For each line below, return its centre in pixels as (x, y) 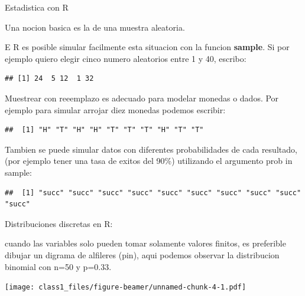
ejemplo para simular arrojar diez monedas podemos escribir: (115, 109)
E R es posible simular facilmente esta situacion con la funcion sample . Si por (147, 47)
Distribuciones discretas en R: (59, 223)
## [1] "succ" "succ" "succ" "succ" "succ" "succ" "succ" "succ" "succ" (153, 193)
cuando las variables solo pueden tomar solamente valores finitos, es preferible (145, 243)
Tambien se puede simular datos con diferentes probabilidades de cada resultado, (151, 149)
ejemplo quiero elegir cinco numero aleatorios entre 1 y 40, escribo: (126, 58)
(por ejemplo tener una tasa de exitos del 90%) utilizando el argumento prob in (149, 161)
